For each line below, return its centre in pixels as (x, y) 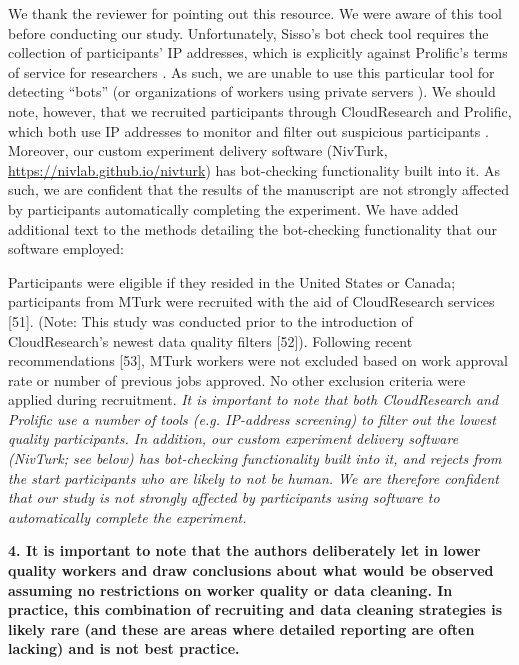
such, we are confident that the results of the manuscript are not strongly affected (259, 189)
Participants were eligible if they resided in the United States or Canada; (232, 281)
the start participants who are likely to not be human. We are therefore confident (253, 477)
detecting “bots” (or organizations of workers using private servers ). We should (252, 91)
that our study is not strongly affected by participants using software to (224, 497)
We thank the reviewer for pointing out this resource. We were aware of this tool (255, 13)
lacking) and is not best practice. (124, 648)
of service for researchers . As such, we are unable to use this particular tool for (251, 71)
